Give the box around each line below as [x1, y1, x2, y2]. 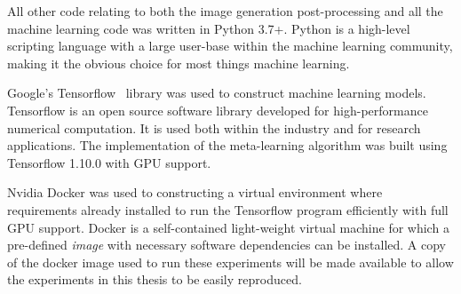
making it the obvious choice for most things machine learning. [7, 53, 350, 72]
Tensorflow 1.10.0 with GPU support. [7, 153, 211, 171]
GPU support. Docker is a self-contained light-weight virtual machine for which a [7, 218, 449, 236]
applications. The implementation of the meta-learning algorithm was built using [7, 136, 448, 155]
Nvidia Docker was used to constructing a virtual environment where [7, 183, 383, 202]
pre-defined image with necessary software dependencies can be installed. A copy [7, 235, 446, 254]
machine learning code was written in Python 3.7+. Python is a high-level [7, 19, 410, 37]
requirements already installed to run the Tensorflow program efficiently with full [7, 200, 449, 219]
